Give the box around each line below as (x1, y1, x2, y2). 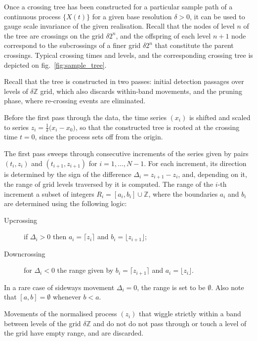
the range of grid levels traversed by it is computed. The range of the (4, 179, 214, 189)
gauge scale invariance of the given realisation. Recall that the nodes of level (4, 21, 235, 31)
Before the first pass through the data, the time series (4, 112, 167, 122)
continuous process (4, 11, 61, 21)
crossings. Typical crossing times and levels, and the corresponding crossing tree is (4, 49, 253, 60)
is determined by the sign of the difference (4, 169, 131, 179)
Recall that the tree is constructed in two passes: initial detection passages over (4, 76, 244, 86)
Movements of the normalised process (4, 308, 117, 319)
